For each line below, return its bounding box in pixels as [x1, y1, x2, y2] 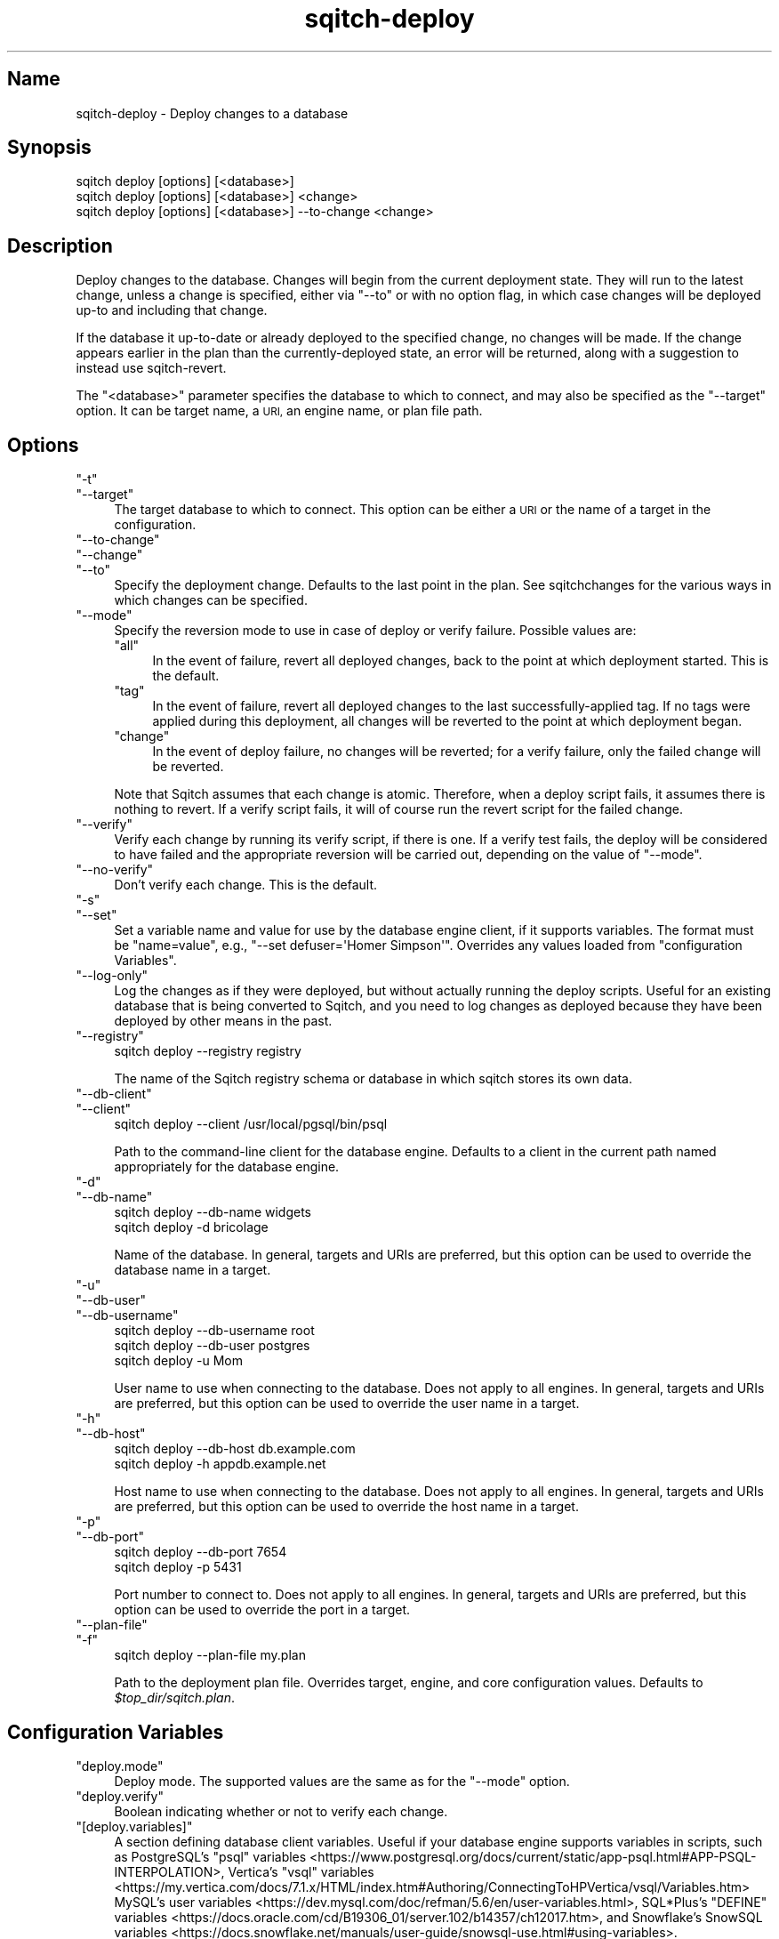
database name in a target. [114, 1262, 271, 1278]
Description [7, 234, 113, 257]
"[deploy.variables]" [76, 1818, 193, 1834]
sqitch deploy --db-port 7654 [114, 1544, 287, 1560]
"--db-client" [76, 1086, 152, 1102]
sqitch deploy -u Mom [114, 1353, 243, 1369]
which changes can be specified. [114, 592, 308, 608]
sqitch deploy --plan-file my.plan [114, 1647, 306, 1663]
